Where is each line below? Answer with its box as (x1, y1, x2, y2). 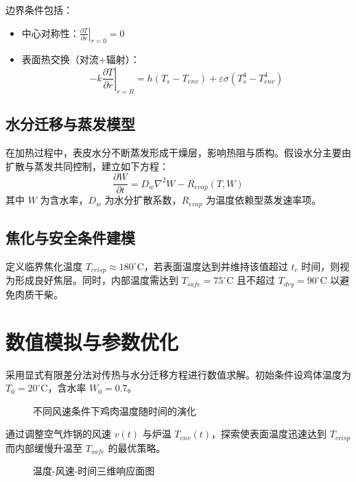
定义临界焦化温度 (5, 258, 82, 273)
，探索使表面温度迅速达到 (211, 426, 327, 441)
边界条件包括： (5, 3, 73, 16)
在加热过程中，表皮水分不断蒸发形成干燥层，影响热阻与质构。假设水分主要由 (5, 145, 351, 159)
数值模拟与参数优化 (5, 327, 179, 355)
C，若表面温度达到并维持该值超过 (137, 258, 288, 273)
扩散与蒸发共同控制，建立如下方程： (5, 158, 169, 173)
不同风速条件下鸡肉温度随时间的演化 (33, 403, 196, 418)
